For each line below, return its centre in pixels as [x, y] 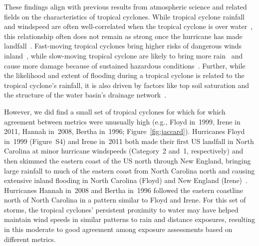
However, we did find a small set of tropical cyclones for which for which [115, 111]
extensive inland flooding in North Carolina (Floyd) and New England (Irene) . [126, 180]
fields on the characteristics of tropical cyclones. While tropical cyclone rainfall [124, 16]
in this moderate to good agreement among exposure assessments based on [118, 229]
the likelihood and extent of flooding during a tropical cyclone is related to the [124, 75]
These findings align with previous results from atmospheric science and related [126, 6]
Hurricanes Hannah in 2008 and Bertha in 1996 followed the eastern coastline [124, 190]
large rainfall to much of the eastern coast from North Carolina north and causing [129, 170]
